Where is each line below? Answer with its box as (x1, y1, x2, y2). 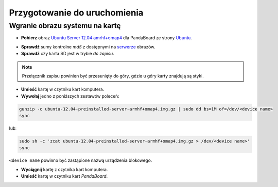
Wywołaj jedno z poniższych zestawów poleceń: (21, 93, 119, 99)
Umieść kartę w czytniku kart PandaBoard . (21, 173, 108, 179)
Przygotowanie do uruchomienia (9, 7, 143, 18)
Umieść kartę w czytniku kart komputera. (21, 86, 104, 92)
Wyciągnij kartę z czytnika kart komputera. (21, 166, 108, 172)
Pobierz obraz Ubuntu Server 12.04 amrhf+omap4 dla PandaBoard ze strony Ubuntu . (21, 35, 192, 41)
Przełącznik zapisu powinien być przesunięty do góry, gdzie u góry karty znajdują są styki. (22, 73, 204, 78)
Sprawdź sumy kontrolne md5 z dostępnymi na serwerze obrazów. (21, 44, 156, 49)
